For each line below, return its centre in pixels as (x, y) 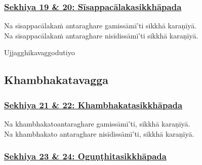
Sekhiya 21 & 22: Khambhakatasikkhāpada (93, 105)
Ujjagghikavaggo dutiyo (39, 52)
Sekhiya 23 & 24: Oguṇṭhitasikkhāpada (85, 156)
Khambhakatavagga (56, 80)
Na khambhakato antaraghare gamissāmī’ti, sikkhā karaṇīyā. (97, 123)
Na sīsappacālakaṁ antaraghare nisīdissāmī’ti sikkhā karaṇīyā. (101, 35)
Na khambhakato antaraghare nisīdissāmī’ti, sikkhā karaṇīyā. (99, 133)
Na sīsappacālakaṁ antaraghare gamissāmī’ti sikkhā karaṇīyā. (100, 26)
